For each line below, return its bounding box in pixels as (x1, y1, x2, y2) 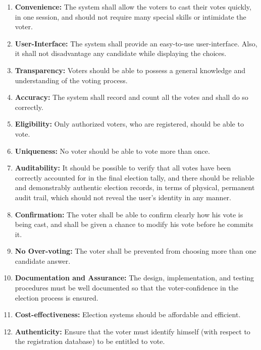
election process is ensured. (15, 292, 98, 303)
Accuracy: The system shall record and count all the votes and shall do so (15, 92, 248, 102)
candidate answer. (15, 255, 71, 266)
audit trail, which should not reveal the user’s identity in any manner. (15, 192, 231, 202)
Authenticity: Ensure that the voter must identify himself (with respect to (15, 326, 250, 336)
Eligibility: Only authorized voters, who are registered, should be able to (15, 119, 244, 129)
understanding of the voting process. (15, 75, 128, 85)
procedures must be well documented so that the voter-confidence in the (15, 282, 238, 293)
